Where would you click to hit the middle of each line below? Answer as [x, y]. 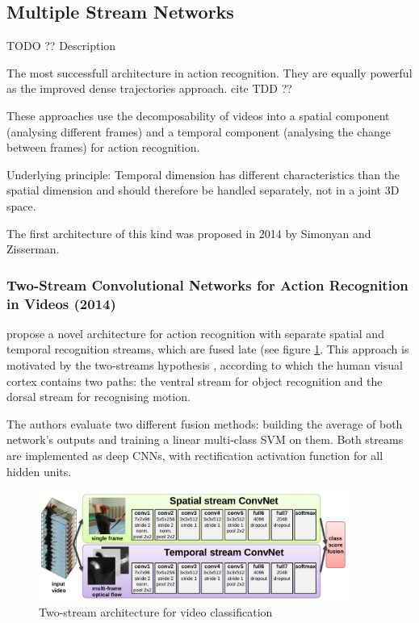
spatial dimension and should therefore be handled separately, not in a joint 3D [203, 190]
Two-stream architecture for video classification [156, 612]
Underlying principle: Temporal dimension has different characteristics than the [203, 174]
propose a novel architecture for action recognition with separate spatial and [195, 333]
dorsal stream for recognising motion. [98, 397]
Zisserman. [33, 249]
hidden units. [39, 471]
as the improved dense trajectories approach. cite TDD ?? [149, 88]
